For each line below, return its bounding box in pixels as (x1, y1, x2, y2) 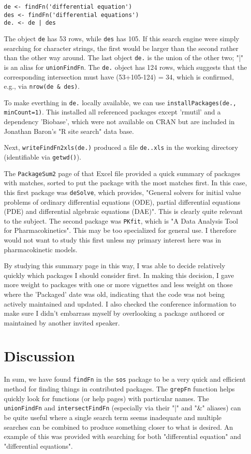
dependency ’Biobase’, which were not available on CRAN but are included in (4, 116, 235, 127)
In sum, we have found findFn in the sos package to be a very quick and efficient (4, 374, 246, 384)
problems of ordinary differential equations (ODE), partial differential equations (4, 196, 240, 207)
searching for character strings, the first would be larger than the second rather (4, 43, 238, 53)
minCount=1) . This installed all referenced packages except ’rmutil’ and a (4, 107, 221, 117)
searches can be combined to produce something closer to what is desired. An (4, 422, 233, 432)
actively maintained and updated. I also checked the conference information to (4, 298, 236, 308)
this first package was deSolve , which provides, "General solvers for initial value (4, 187, 241, 197)
